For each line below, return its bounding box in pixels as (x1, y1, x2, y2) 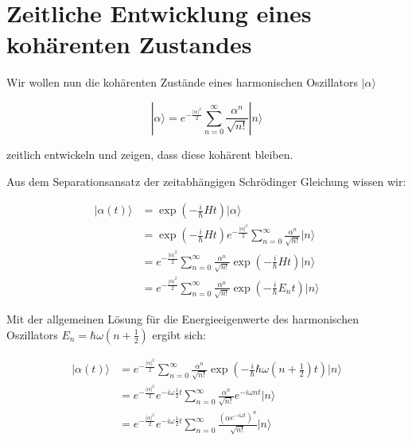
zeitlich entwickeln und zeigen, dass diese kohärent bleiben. (6, 145, 293, 162)
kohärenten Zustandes (6, 28, 252, 60)
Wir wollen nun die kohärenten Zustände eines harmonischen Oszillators (6, 74, 358, 91)
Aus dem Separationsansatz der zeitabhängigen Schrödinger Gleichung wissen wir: (6, 172, 406, 189)
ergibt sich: (152, 326, 206, 342)
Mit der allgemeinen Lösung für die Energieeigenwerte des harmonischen (6, 311, 359, 327)
